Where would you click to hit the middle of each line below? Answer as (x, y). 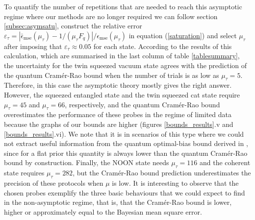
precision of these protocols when (54, 183)
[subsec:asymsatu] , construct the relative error (73, 26)
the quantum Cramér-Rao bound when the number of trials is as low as (112, 75)
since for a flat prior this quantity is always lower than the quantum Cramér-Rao (126, 153)
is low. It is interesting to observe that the (175, 183)
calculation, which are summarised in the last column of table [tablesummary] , (122, 56)
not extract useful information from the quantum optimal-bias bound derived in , (126, 143)
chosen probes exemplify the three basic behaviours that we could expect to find (125, 192)
